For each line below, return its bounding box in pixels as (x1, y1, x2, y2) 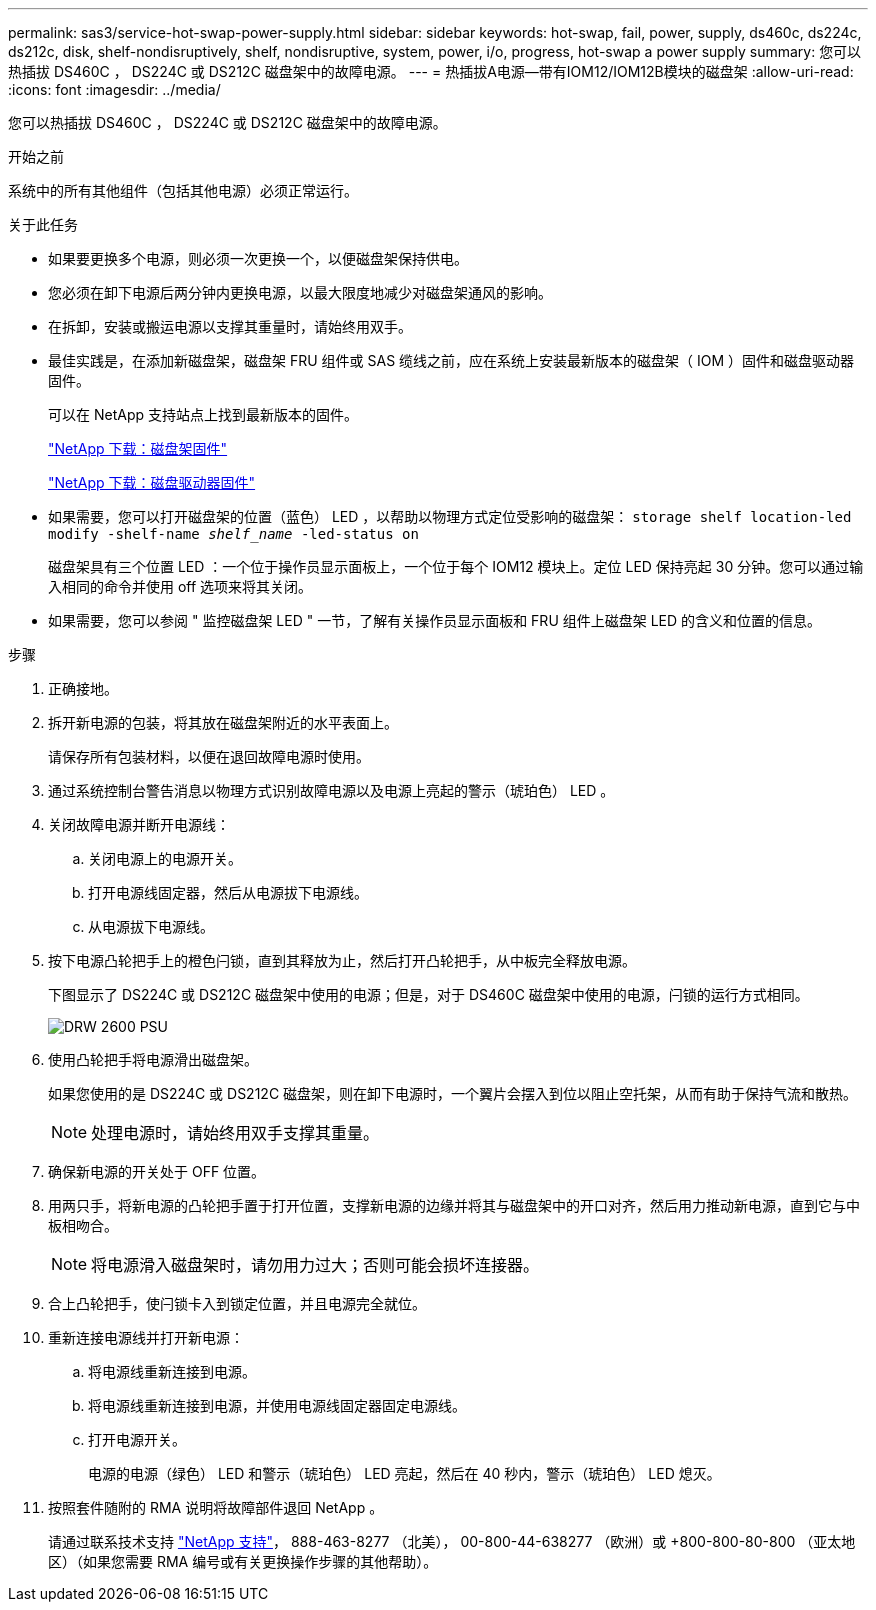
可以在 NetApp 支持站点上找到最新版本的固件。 (48, 406, 358, 423)
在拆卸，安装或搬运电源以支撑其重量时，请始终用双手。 (48, 318, 412, 335)
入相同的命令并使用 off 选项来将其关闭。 (48, 578, 313, 595)
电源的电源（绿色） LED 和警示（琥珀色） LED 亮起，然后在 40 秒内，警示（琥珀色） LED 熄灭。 (88, 1465, 721, 1482)
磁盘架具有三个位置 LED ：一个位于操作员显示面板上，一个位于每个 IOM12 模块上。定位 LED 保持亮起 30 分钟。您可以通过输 (48, 558, 864, 575)
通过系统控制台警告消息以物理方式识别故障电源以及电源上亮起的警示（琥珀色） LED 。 (48, 782, 615, 799)
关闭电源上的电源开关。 (88, 850, 242, 867)
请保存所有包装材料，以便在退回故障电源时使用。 (48, 748, 370, 765)
